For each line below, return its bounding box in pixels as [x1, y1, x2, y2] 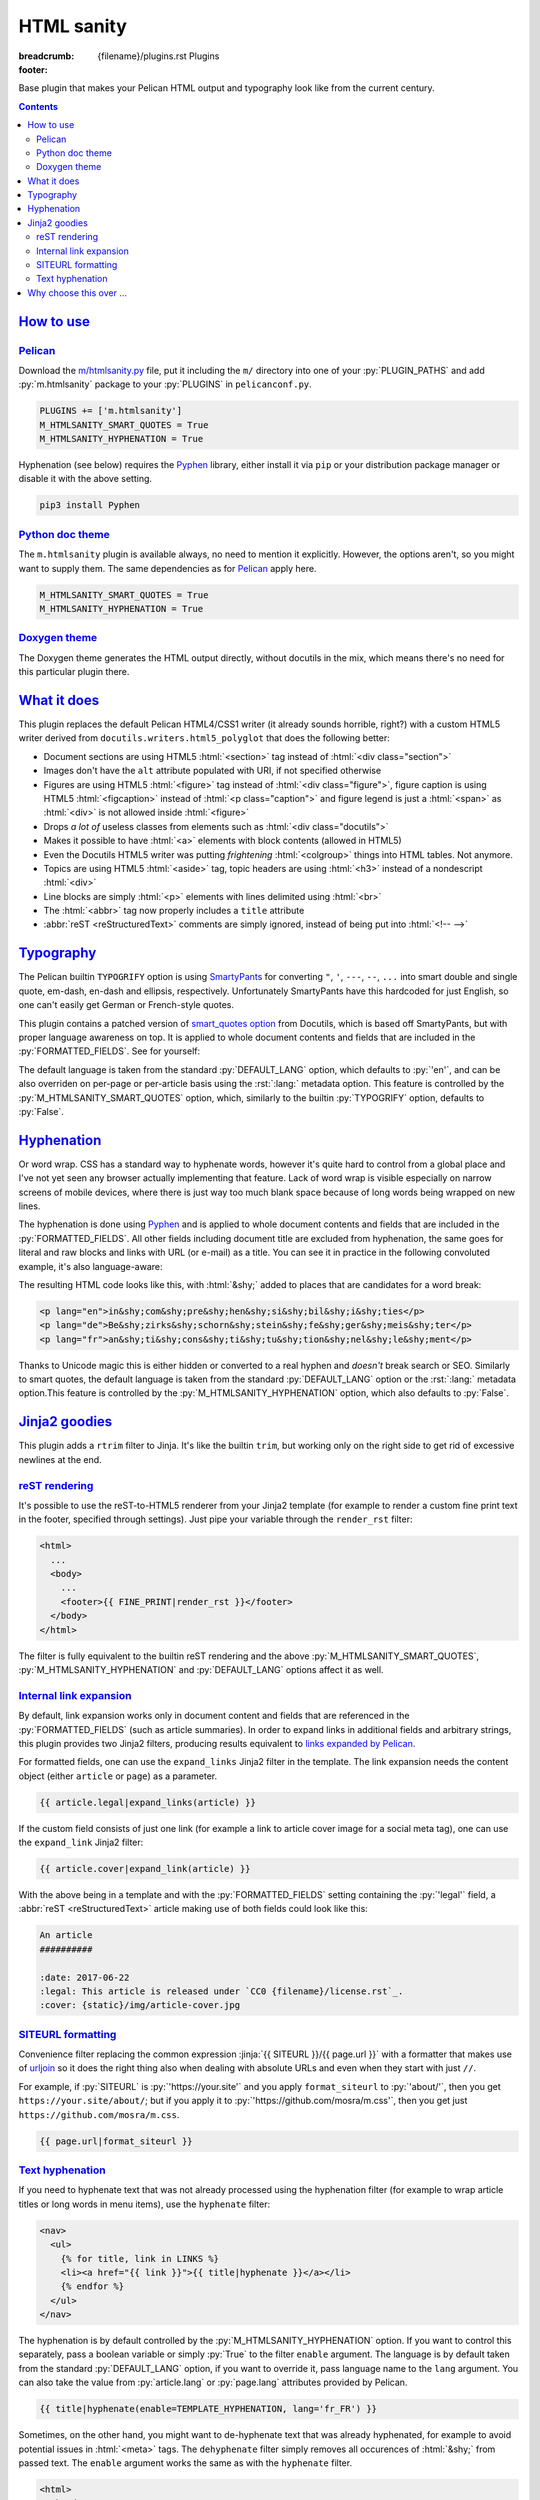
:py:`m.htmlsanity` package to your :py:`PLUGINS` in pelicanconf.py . [18, 378, 312, 390]
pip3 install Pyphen [39, 500, 140, 511]
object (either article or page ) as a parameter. [18, 1770, 218, 1782]
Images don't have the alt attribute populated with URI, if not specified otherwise [43, 765, 382, 777]
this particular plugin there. [18, 666, 130, 678]
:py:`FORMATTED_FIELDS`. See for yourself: [18, 1045, 200, 1057]
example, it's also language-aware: [18, 1260, 164, 1272]
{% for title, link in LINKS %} [60, 2253, 220, 2264]
